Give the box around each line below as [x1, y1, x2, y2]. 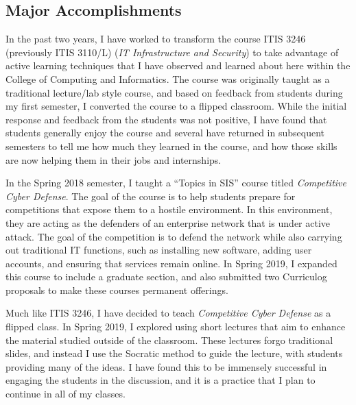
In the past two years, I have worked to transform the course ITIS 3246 [5, 32, 306, 46]
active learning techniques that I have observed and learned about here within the [5, 58, 351, 73]
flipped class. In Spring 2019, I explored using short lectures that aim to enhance [5, 319, 346, 334]
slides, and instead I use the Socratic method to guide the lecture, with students [5, 346, 343, 360]
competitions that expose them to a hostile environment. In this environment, [5, 202, 333, 217]
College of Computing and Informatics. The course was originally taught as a [5, 71, 330, 86]
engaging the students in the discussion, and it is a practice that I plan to [5, 373, 316, 387]
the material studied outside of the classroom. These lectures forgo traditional [5, 332, 333, 347]
